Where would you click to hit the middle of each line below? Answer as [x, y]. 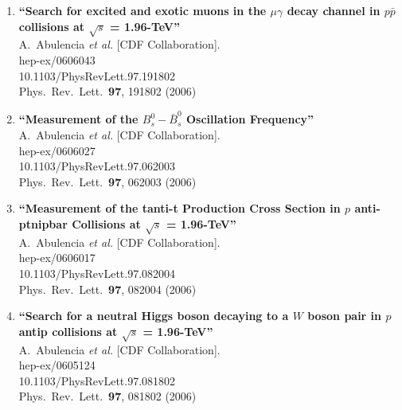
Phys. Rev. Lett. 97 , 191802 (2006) [107, 91]
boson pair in [345, 316]
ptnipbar [43, 224]
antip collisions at [68, 331]
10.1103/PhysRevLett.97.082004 [97, 273]
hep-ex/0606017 [57, 258]
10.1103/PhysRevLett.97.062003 [97, 166]
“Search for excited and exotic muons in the [142, 10]
